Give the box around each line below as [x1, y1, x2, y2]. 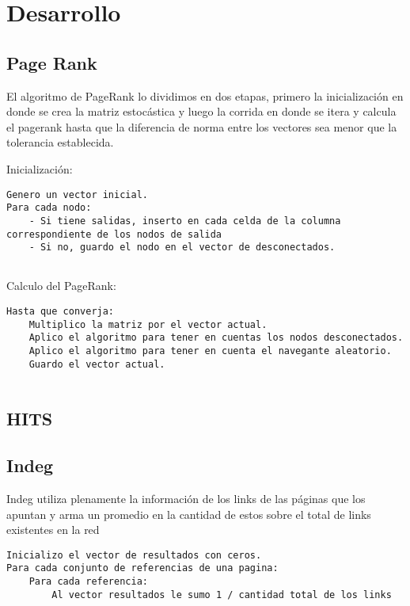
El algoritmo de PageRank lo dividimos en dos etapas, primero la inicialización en [6, 87, 404, 104]
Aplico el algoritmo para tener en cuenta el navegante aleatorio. [28, 345, 392, 357]
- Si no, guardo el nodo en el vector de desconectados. [28, 242, 336, 253]
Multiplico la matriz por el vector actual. [28, 318, 268, 330]
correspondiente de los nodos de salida [6, 228, 222, 240]
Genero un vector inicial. [6, 189, 148, 200]
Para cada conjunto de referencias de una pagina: [6, 562, 279, 574]
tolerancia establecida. [6, 134, 114, 151]
